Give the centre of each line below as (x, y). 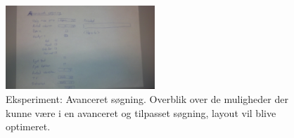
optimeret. (28, 126)
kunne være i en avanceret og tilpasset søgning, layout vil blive (141, 112)
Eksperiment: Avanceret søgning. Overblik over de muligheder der (147, 99)
